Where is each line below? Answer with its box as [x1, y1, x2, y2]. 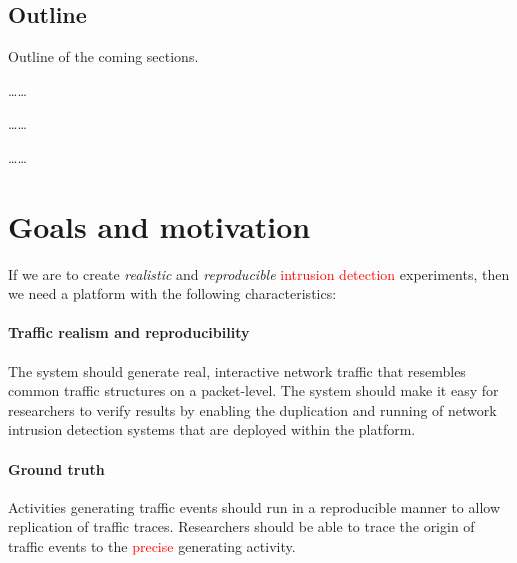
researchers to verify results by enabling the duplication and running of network [8, 399, 497, 420]
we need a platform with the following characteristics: [8, 283, 337, 304]
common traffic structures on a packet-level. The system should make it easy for [8, 380, 499, 401]
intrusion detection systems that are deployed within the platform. [8, 419, 416, 440]
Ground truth [8, 458, 105, 479]
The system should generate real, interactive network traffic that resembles [8, 360, 466, 381]
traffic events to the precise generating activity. [8, 536, 296, 557]
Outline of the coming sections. [8, 46, 199, 67]
